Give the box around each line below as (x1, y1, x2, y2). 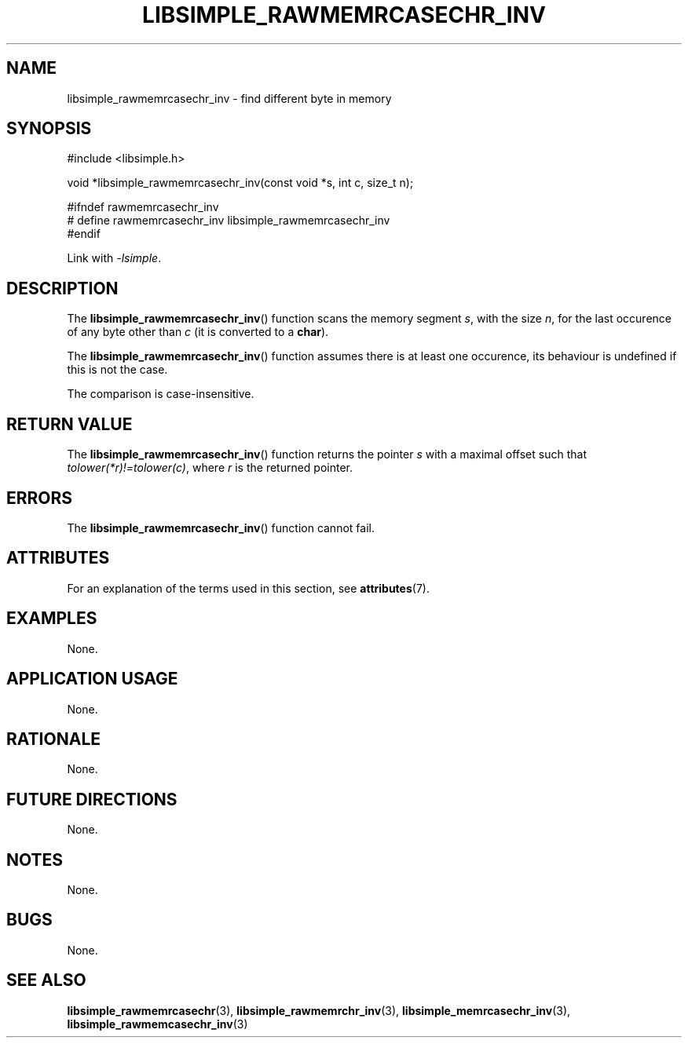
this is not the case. (67, 363, 168, 377)
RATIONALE (6, 728, 101, 749)
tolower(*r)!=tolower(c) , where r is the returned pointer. (67, 461, 353, 475)
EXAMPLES (6, 608, 97, 629)
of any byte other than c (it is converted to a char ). (67, 325, 329, 339)
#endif (67, 227, 101, 241)
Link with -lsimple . (67, 251, 162, 265)
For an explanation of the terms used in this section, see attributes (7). (67, 581, 430, 595)
